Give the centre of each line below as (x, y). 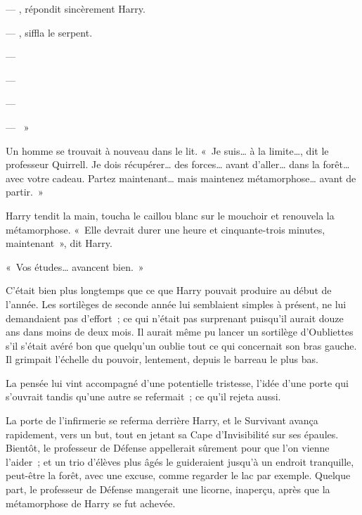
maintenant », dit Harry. (59, 243)
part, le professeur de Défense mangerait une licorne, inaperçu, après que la (168, 489)
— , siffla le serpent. (49, 32)
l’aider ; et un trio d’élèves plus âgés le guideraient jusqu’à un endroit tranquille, (180, 461)
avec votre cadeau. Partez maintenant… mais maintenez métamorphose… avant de (181, 178)
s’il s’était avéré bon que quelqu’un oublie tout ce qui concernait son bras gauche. (181, 345)
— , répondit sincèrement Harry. (76, 8)
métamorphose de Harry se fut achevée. (91, 503)
